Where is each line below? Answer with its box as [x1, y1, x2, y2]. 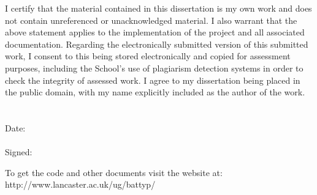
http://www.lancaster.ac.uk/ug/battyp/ [5, 178, 156, 191]
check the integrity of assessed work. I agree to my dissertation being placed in [5, 73, 300, 86]
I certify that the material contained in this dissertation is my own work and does [5, 2, 312, 14]
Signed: [5, 145, 32, 158]
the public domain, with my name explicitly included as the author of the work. [5, 86, 305, 98]
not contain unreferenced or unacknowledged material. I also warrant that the [5, 13, 297, 26]
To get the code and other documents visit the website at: [5, 166, 223, 178]
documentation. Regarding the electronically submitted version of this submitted [5, 37, 308, 50]
